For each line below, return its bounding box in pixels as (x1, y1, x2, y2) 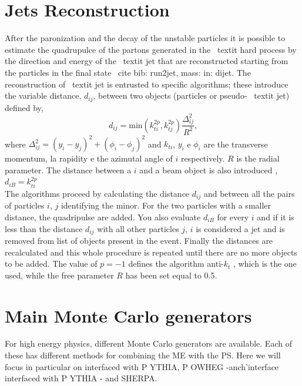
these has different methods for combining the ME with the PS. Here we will (5, 349, 281, 361)
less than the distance (5, 222, 83, 234)
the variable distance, (5, 89, 82, 102)
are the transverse (203, 137, 268, 150)
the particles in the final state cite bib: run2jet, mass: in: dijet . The (5, 66, 251, 78)
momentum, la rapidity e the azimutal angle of (5, 152, 173, 165)
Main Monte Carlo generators (5, 303, 252, 327)
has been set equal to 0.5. (125, 268, 217, 281)
